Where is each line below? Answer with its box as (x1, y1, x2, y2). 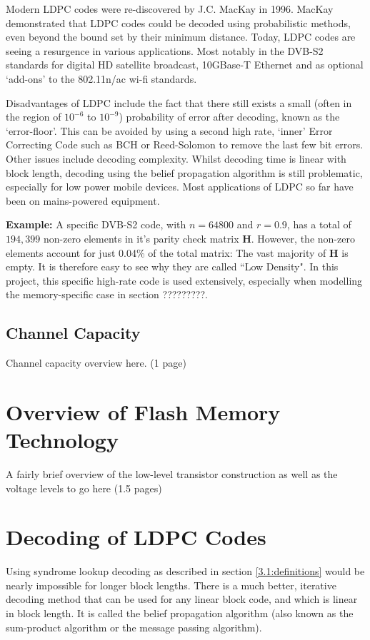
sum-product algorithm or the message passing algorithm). (6, 619, 262, 634)
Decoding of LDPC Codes (6, 522, 266, 552)
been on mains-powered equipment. (6, 193, 160, 208)
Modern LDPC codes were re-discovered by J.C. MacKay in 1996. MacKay (6, 1, 334, 16)
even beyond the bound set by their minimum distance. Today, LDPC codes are (6, 29, 356, 44)
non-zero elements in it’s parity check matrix (43, 230, 239, 245)
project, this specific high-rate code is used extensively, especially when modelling (6, 273, 363, 288)
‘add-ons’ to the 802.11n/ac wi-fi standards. (6, 71, 197, 86)
